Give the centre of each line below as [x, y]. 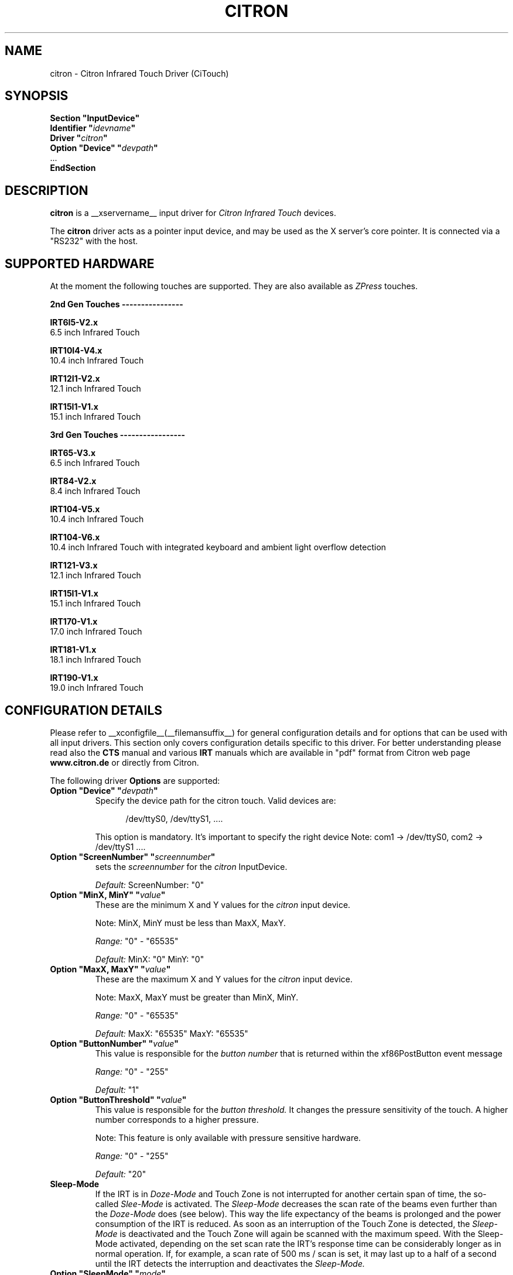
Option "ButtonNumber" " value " [114, 1043]
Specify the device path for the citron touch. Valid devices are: [216, 800]
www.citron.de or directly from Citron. [124, 762]
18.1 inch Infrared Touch [95, 660]
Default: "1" [117, 1089]
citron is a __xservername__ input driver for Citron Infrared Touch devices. [193, 213]
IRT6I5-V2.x [74, 323]
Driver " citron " [79, 138]
